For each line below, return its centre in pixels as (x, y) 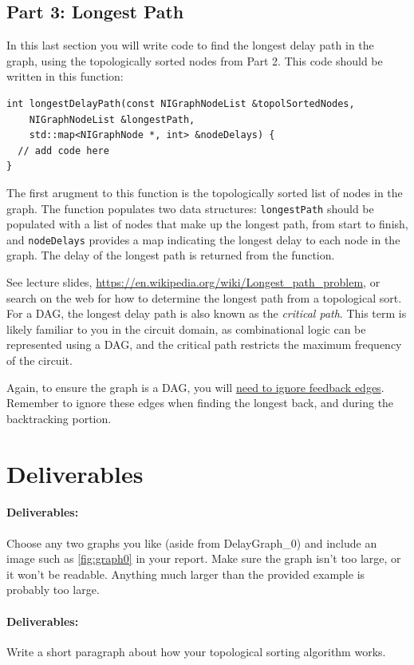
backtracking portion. (59, 418)
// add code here (63, 150)
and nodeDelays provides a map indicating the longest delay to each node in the (203, 239)
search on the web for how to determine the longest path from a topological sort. (204, 297)
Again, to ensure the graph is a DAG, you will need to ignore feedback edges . (195, 387)
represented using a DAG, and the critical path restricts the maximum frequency (204, 344)
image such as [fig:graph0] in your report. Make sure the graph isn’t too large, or (204, 558)
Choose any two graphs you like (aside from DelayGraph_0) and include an (192, 542)
